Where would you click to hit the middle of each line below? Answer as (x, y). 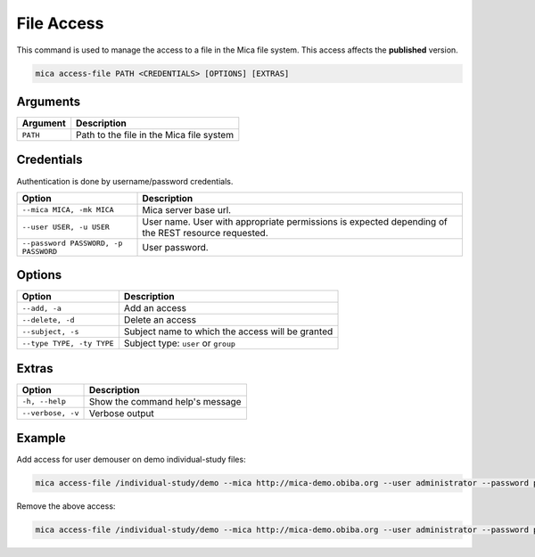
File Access (60, 23)
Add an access (155, 308)
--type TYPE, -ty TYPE (68, 343)
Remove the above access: (66, 506)
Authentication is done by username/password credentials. (125, 181)
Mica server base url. (187, 209)
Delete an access (160, 320)
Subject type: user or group (180, 343)
